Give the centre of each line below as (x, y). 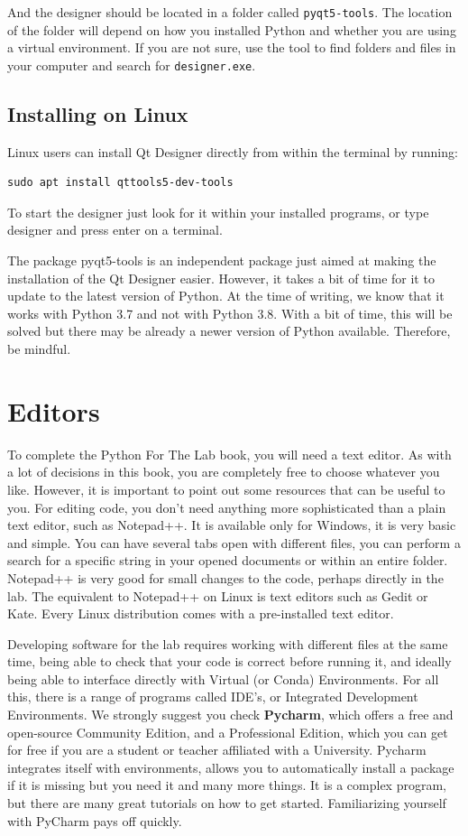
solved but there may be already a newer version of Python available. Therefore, (229, 331)
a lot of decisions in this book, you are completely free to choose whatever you (224, 472)
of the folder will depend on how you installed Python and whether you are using (232, 29)
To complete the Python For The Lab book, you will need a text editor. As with (229, 454)
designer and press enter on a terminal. (115, 230)
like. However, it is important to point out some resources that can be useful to (226, 489)
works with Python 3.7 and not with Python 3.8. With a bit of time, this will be (230, 313)
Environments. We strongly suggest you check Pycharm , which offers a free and (230, 715)
